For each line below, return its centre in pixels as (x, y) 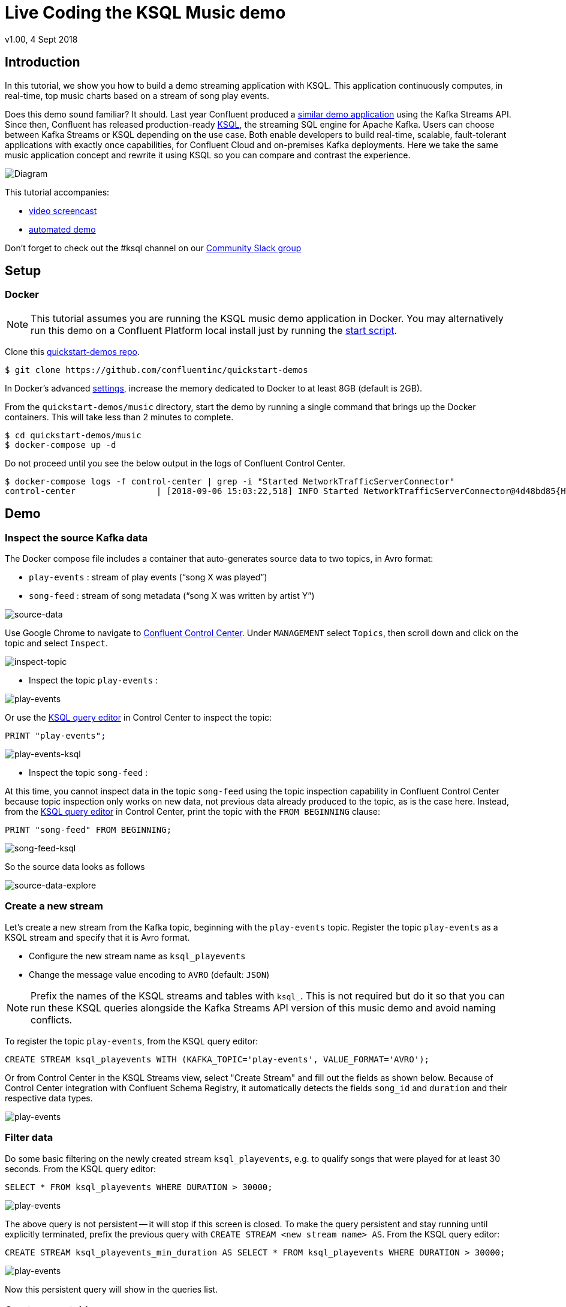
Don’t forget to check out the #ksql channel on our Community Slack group (153, 248)
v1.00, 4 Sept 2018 (41, 39)
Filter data (29, 1138)
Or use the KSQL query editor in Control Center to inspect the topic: (139, 718)
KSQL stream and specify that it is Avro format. (97, 937)
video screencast (63, 210)
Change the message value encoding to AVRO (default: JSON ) (149, 974)
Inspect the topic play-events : (94, 680)
